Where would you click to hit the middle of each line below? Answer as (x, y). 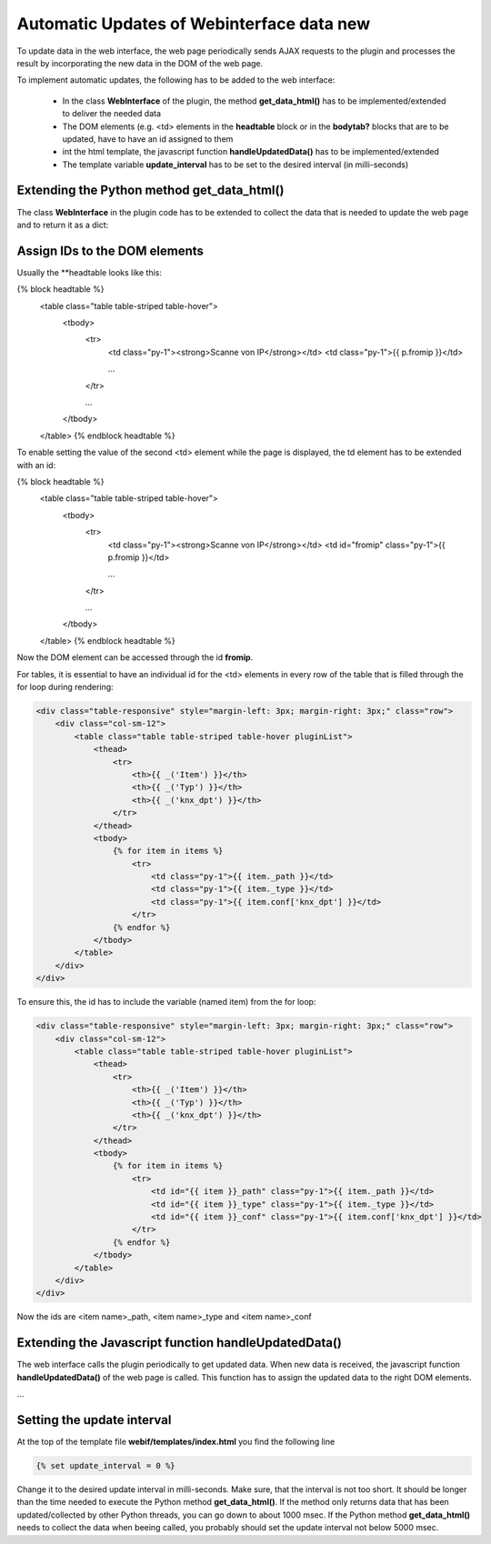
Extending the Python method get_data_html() (150, 190)
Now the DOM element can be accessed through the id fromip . (135, 657)
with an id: (36, 465)
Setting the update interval (94, 1420)
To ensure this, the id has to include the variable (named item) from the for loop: (166, 1002)
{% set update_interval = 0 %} (106, 1465)
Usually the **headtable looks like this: (90, 272)
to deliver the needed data (111, 114)
